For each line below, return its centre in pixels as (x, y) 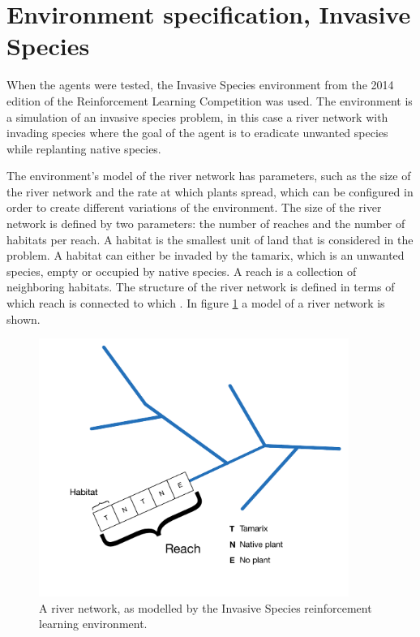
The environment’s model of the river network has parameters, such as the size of (209, 176)
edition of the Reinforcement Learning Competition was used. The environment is (210, 100)
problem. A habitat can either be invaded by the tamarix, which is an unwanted (206, 255)
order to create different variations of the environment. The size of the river (194, 207)
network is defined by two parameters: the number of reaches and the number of (206, 224)
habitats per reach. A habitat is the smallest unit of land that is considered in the (210, 239)
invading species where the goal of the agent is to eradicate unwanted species (197, 133)
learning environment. (93, 624)
